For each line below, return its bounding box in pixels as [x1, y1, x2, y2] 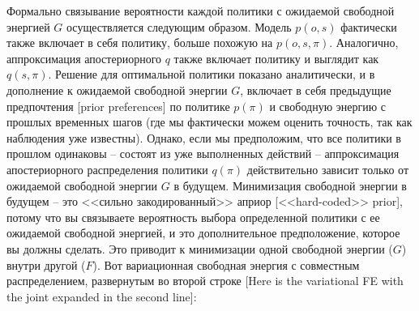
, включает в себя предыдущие [240, 81, 391, 98]
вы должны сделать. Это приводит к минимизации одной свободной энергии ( [6, 240, 393, 257]
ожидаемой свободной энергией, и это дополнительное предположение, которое [6, 224, 400, 241]
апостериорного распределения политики [6, 160, 208, 177]
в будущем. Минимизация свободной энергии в [173, 177, 407, 194]
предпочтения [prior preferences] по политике [6, 97, 230, 114]
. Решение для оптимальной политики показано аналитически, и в [48, 66, 375, 83]
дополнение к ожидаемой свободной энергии [6, 81, 228, 98]
